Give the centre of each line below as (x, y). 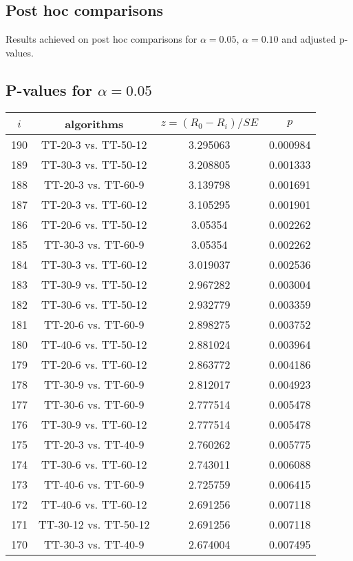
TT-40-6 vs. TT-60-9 (94, 484)
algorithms (94, 123)
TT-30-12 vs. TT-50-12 (94, 524)
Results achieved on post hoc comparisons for (101, 39)
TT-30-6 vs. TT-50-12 (94, 304)
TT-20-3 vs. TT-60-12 (94, 204)
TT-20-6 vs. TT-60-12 (94, 364)
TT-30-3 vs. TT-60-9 (94, 244)
